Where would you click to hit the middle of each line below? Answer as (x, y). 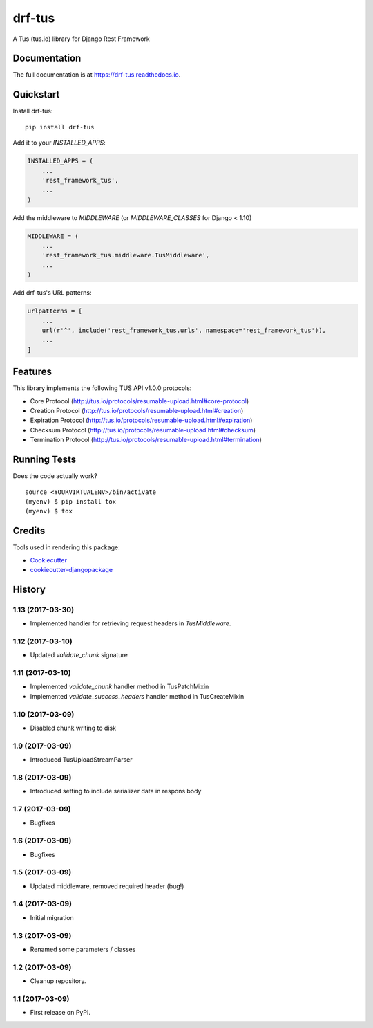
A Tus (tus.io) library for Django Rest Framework (81, 39)
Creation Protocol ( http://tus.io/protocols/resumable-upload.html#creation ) (137, 411)
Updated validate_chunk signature (79, 655)
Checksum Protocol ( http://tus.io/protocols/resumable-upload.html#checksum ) (143, 430)
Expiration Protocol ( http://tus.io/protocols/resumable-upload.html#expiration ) (141, 420)
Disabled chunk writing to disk (73, 728)
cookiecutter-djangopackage (71, 569)
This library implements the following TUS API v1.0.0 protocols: (102, 388)
